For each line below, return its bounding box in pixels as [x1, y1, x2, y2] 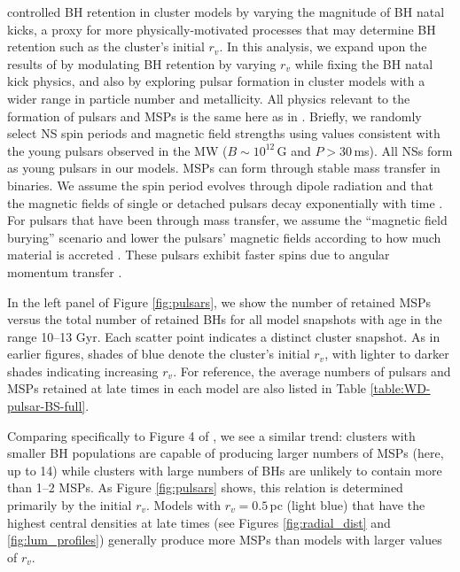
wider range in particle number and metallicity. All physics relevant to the [7, 89, 410, 107]
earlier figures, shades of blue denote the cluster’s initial [7, 344, 310, 363]
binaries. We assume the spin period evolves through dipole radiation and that [7, 175, 433, 194]
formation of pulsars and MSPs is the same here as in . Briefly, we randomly [7, 106, 422, 125]
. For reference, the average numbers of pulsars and [173, 361, 451, 380]
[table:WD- [370, 379, 431, 398]
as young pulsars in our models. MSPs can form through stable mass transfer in [7, 158, 441, 177]
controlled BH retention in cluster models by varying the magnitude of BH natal [7, 3, 445, 20]
